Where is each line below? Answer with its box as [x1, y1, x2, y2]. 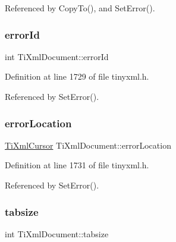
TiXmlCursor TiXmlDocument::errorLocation [5, 139, 171, 151]
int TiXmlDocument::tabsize [5, 227, 109, 240]
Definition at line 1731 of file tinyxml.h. [5, 159, 149, 171]
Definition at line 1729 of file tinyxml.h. [5, 70, 149, 83]
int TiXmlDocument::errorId [5, 50, 109, 62]
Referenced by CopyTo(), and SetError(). [5, 2, 155, 14]
